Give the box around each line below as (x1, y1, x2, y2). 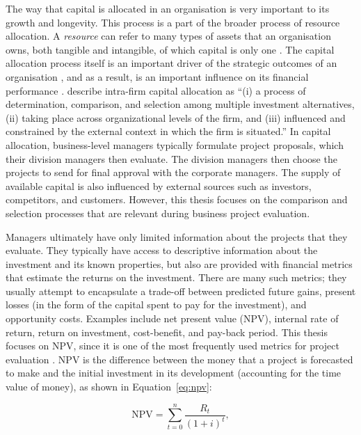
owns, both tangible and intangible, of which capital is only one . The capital (6, 42, 335, 56)
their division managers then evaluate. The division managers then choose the (6, 151, 337, 166)
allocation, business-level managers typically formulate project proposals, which (6, 137, 344, 152)
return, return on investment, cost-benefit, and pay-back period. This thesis (6, 324, 328, 339)
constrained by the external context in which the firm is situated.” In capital (6, 124, 331, 139)
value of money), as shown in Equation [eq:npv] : (6, 379, 212, 394)
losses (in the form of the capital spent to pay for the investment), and (6, 297, 307, 312)
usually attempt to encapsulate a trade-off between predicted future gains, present (6, 283, 356, 298)
